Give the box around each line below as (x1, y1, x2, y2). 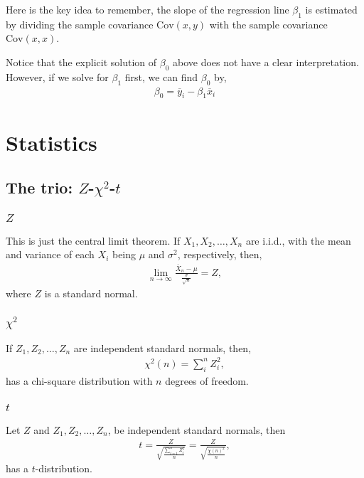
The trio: (6, 176, 73, 198)
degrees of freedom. (165, 373, 249, 388)
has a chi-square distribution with (6, 373, 153, 388)
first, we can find (124, 69, 198, 84)
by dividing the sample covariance (6, 16, 154, 31)
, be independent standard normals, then (107, 422, 286, 437)
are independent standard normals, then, (73, 340, 252, 355)
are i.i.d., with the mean (245, 233, 351, 248)
